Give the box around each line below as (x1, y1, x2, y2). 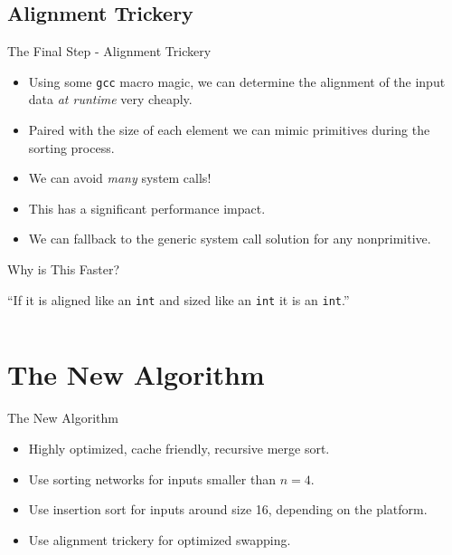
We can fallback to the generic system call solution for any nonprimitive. (28, 229, 431, 248)
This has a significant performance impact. (28, 198, 266, 217)
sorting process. (28, 138, 115, 157)
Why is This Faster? (7, 260, 120, 279)
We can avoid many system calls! (28, 168, 212, 187)
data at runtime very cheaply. (28, 90, 193, 109)
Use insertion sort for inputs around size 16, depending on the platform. (28, 500, 428, 519)
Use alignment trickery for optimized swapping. (28, 530, 291, 549)
